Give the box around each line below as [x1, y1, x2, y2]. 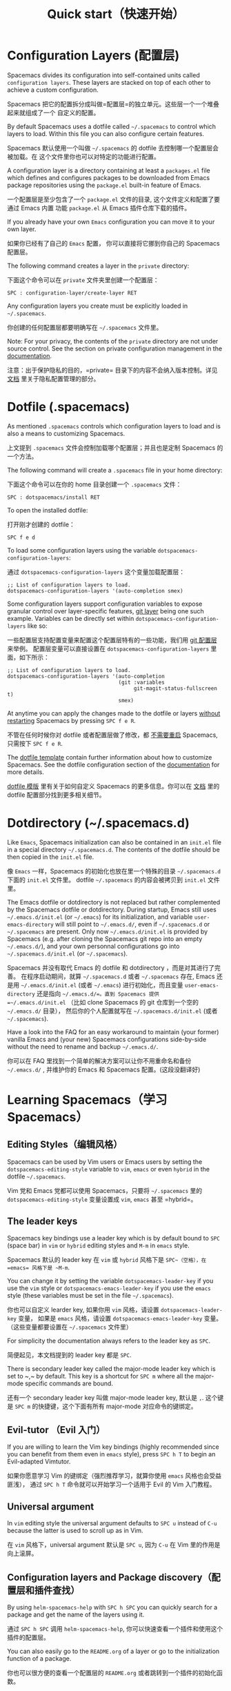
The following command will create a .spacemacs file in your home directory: [7, 466, 223, 474]
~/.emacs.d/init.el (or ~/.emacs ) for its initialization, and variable [7, 912, 193, 921]
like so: [27, 622, 48, 630]
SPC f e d [7, 534, 36, 541]
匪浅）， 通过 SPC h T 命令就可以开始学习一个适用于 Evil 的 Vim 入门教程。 [7, 1481, 216, 1489]
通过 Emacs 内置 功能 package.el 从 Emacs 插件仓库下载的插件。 [7, 204, 191, 212]
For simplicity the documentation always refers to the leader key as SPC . [7, 1336, 211, 1345]
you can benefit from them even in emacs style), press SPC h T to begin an [7, 1450, 216, 1458]
